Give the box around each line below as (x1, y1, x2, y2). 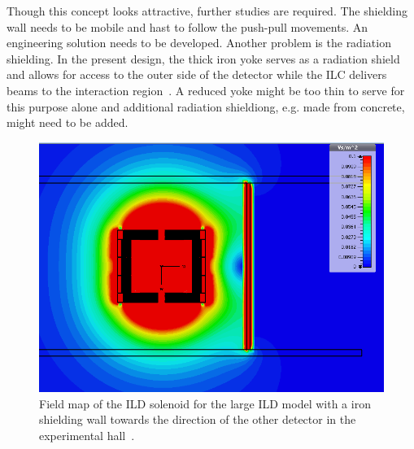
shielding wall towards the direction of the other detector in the (39, 411, 356, 428)
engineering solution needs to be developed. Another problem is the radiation (7, 34, 391, 51)
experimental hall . (39, 426, 135, 443)
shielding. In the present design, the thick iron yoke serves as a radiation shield (7, 50, 400, 67)
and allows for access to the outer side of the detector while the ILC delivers (7, 66, 387, 83)
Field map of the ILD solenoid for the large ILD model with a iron (39, 395, 371, 412)
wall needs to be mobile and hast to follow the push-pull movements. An (7, 18, 368, 35)
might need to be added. (7, 114, 129, 131)
